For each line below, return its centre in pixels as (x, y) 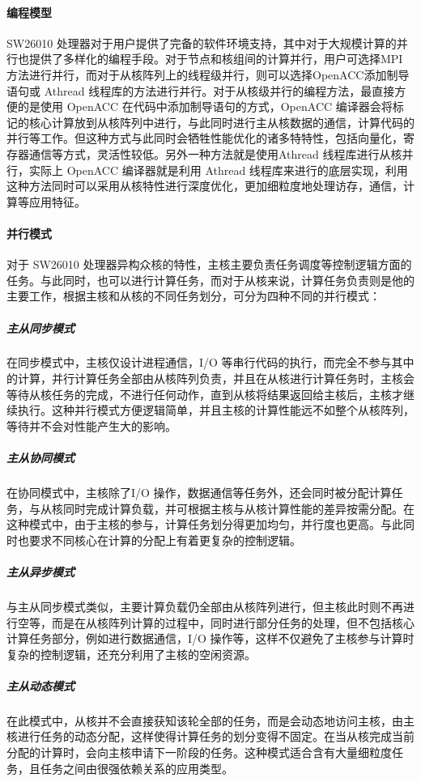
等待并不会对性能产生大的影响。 (91, 425)
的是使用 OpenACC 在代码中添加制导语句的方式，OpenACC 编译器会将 (205, 106)
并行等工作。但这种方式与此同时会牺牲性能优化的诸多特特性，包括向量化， (205, 138)
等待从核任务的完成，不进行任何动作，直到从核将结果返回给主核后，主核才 (205, 394)
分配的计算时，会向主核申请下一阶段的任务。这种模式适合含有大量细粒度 (199, 752)
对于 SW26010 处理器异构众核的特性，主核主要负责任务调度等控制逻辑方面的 (209, 264)
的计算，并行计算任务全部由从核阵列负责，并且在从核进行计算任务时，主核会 (210, 378)
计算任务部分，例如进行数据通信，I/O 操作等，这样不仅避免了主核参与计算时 (210, 638)
